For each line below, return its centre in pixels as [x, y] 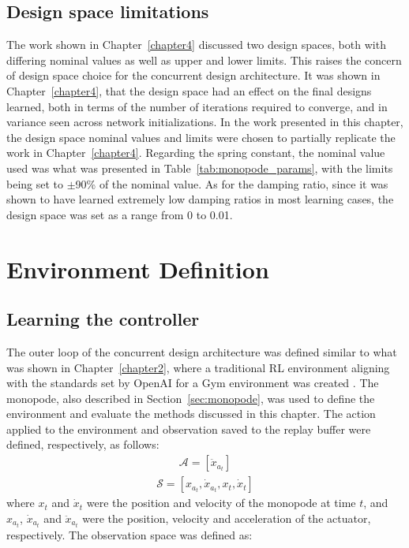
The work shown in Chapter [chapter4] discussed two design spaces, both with [196, 45]
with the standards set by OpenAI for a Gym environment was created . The [193, 383]
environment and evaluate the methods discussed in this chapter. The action [191, 414]
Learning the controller [103, 319]
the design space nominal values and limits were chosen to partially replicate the [201, 137]
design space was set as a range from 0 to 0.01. [120, 214]
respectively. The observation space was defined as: [129, 534]
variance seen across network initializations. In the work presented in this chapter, [205, 122]
